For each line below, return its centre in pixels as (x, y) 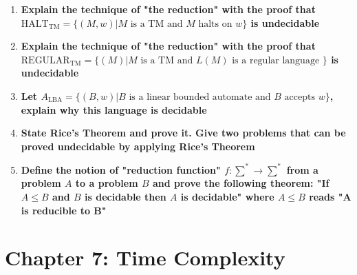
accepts (300, 97)
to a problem (107, 183)
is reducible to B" (64, 210)
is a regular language (276, 60)
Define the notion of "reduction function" (121, 169)
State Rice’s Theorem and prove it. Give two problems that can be (183, 133)
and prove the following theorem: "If (241, 183)
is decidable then (126, 197)
